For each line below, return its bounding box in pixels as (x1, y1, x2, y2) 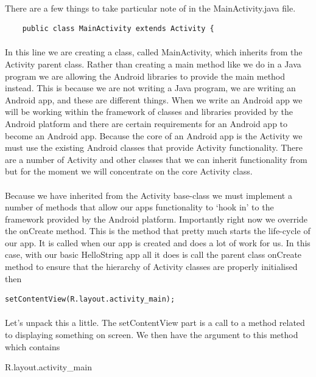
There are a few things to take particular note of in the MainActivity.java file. (5, 1, 296, 14)
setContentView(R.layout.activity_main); (5, 295, 175, 304)
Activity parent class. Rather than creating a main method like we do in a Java (5, 57, 301, 70)
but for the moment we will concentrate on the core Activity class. (5, 165, 253, 178)
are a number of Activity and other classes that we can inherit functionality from (5, 153, 307, 165)
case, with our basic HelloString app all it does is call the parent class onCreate (5, 248, 302, 261)
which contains (5, 340, 60, 353)
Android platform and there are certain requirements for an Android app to (5, 117, 288, 130)
